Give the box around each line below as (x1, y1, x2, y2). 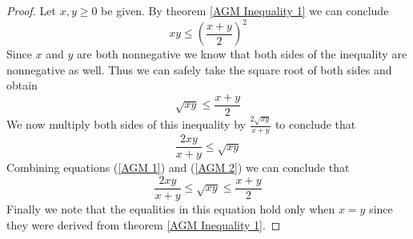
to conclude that (275, 116, 356, 133)
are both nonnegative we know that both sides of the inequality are (77, 46, 407, 62)
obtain (6, 77, 38, 94)
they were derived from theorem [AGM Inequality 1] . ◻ (6, 216, 281, 233)
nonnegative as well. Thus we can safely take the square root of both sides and (6, 61, 392, 78)
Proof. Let (6, 2, 56, 18)
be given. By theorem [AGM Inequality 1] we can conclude (101, 2, 389, 18)
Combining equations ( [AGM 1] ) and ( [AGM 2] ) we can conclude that (6, 159, 350, 176)
